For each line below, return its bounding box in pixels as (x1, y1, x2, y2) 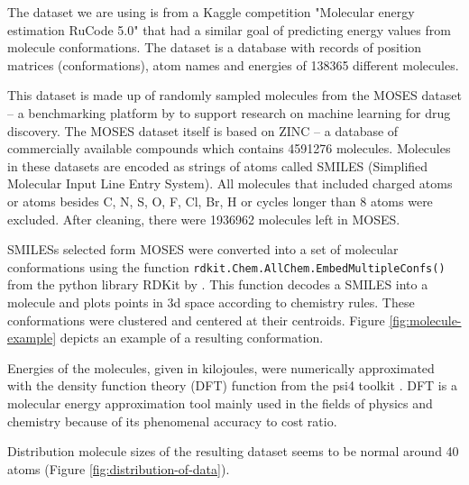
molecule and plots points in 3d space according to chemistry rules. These (7, 292, 415, 311)
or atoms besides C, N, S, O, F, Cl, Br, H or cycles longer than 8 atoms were (7, 191, 433, 210)
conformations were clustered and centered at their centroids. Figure (7, 310, 385, 329)
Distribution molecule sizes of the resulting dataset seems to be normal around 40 (7, 442, 459, 461)
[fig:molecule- (389, 310, 462, 329)
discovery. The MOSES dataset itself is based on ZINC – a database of (7, 121, 399, 140)
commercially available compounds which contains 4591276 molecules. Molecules (7, 139, 451, 158)
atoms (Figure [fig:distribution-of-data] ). (7, 459, 230, 478)
